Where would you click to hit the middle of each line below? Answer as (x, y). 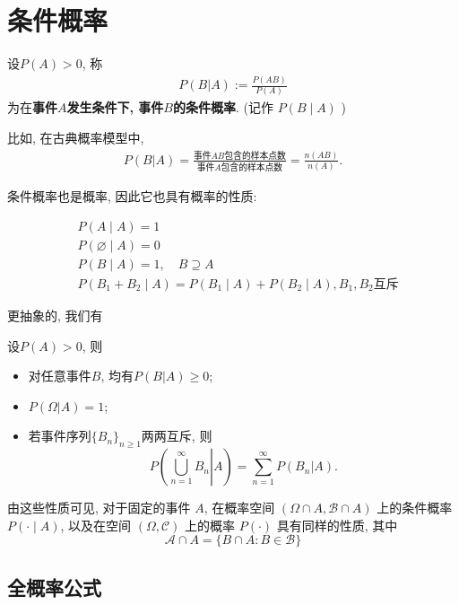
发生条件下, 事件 (115, 107)
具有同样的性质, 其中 (337, 525)
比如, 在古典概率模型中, (76, 137)
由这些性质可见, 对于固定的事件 (99, 508)
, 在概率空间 (239, 508)
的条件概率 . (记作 (223, 107)
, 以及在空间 (96, 525)
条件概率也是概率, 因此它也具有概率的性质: (132, 196)
